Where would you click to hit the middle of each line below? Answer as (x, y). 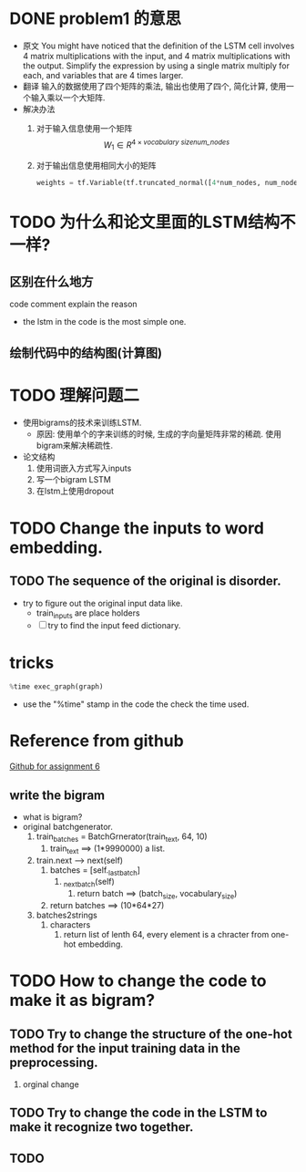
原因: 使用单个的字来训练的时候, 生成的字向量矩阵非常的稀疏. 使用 (159, 433)
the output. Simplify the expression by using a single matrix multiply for (156, 66)
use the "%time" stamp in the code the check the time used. (136, 704)
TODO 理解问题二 (74, 395)
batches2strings (66, 915)
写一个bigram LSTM (73, 479)
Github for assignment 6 (55, 766)
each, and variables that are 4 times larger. (103, 75)
